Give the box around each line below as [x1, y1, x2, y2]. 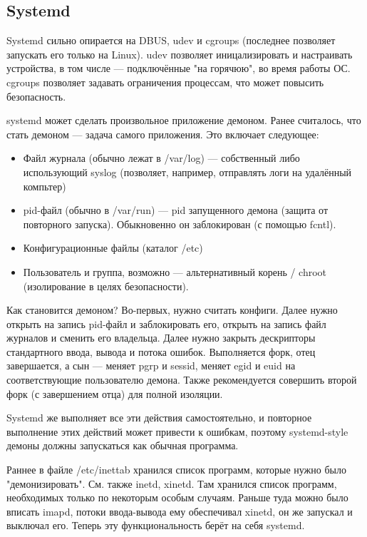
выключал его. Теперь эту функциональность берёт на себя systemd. [6, 518, 305, 533]
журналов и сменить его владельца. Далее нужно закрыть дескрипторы [6, 330, 316, 345]
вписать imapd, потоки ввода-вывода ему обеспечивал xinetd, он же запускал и [6, 503, 353, 518]
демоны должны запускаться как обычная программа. [6, 438, 239, 453]
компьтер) [23, 178, 66, 193]
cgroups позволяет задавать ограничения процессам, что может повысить [6, 74, 324, 89]
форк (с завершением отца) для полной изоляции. [6, 386, 223, 401]
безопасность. [6, 88, 66, 103]
